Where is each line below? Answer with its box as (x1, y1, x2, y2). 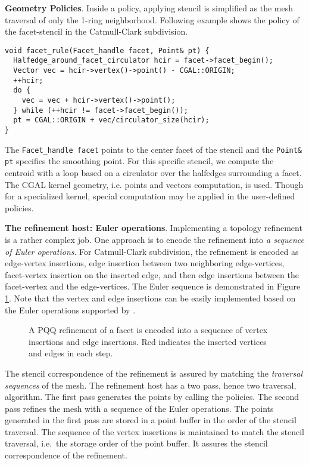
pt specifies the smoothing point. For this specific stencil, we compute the (5, 155, 274, 167)
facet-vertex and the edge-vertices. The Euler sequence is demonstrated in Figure (5, 280, 301, 292)
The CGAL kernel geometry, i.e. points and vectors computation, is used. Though (5, 178, 304, 190)
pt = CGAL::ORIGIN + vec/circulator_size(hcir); (13, 116, 210, 125)
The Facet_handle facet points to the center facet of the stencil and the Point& (5, 143, 302, 155)
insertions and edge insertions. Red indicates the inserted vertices (29, 335, 267, 347)
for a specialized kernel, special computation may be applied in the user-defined (5, 190, 295, 202)
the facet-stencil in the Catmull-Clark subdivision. (5, 25, 188, 38)
